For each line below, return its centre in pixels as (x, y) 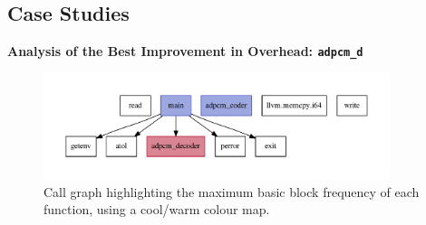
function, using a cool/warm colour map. (157, 209)
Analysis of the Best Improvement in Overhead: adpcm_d (185, 51)
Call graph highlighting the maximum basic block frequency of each (232, 191)
